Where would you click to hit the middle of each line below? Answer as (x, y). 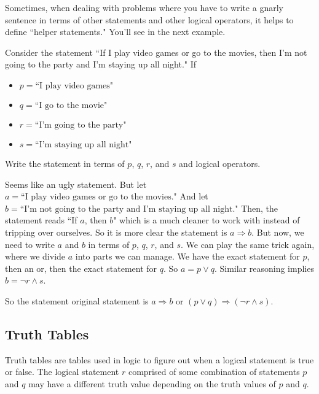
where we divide (35, 256)
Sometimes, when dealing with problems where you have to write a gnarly (144, 7)
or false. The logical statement (62, 372)
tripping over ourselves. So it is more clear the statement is (116, 232)
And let (194, 196)
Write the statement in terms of (65, 163)
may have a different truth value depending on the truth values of (152, 383)
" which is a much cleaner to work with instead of (207, 220)
